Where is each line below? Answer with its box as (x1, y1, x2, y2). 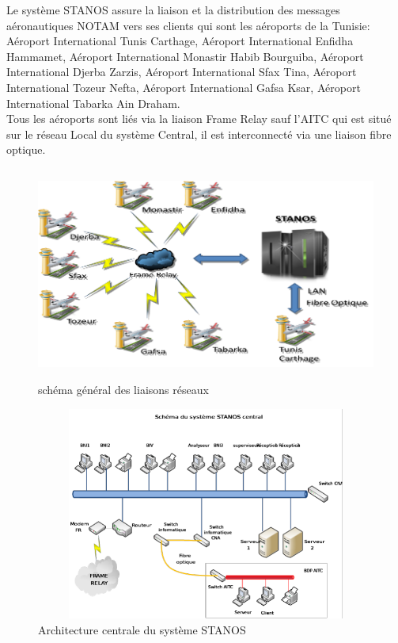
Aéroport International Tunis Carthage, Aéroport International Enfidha (6, 33, 354, 49)
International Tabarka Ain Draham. (6, 94, 180, 111)
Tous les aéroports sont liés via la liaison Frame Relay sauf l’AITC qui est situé (6, 110, 392, 127)
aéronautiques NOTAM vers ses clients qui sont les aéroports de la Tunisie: (6, 17, 370, 33)
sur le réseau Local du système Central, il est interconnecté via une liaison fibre (6, 125, 392, 142)
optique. (6, 141, 46, 158)
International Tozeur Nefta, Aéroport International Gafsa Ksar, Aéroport (6, 78, 361, 95)
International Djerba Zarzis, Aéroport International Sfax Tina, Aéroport (6, 63, 357, 80)
